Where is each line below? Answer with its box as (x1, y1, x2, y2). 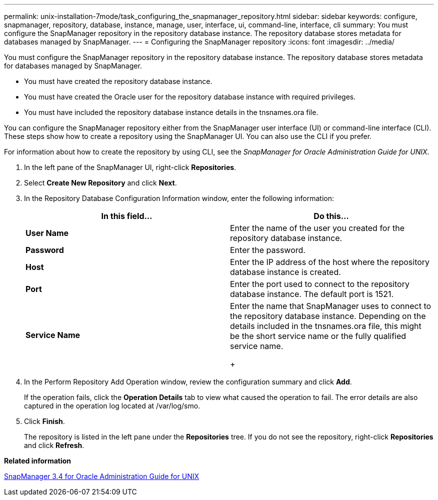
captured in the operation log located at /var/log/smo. (24, 401, 200, 410)
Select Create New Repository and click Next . (24, 178, 177, 187)
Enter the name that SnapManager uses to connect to (230, 301, 431, 311)
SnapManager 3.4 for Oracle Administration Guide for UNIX (4, 472, 199, 480)
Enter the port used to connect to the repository (230, 279, 409, 289)
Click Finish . (24, 417, 65, 425)
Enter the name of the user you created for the (230, 223, 404, 233)
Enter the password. (230, 245, 305, 255)
